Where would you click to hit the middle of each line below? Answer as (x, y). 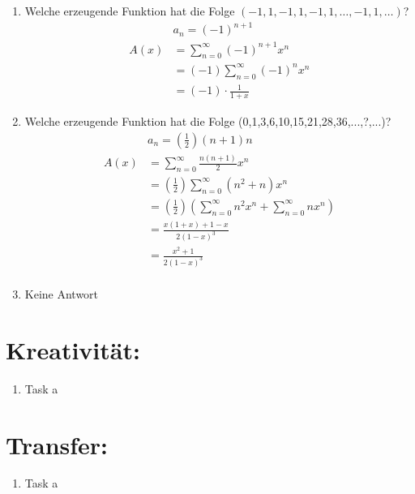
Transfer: (57, 444)
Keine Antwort (62, 294)
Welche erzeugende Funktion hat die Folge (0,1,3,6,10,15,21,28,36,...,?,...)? (208, 121)
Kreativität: (73, 349)
